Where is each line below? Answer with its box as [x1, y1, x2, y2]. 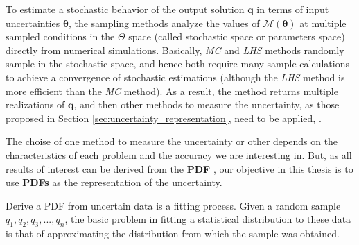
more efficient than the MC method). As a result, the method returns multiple [6, 83, 338, 98]
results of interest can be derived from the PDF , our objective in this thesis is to [6, 161, 353, 176]
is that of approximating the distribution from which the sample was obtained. [6, 226, 340, 241]
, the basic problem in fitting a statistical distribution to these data [64, 212, 351, 226]
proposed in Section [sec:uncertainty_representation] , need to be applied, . [6, 110, 322, 125]
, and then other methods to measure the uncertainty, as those [73, 97, 340, 112]
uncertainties [6, 15, 60, 30]
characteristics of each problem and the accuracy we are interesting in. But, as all [6, 147, 352, 162]
